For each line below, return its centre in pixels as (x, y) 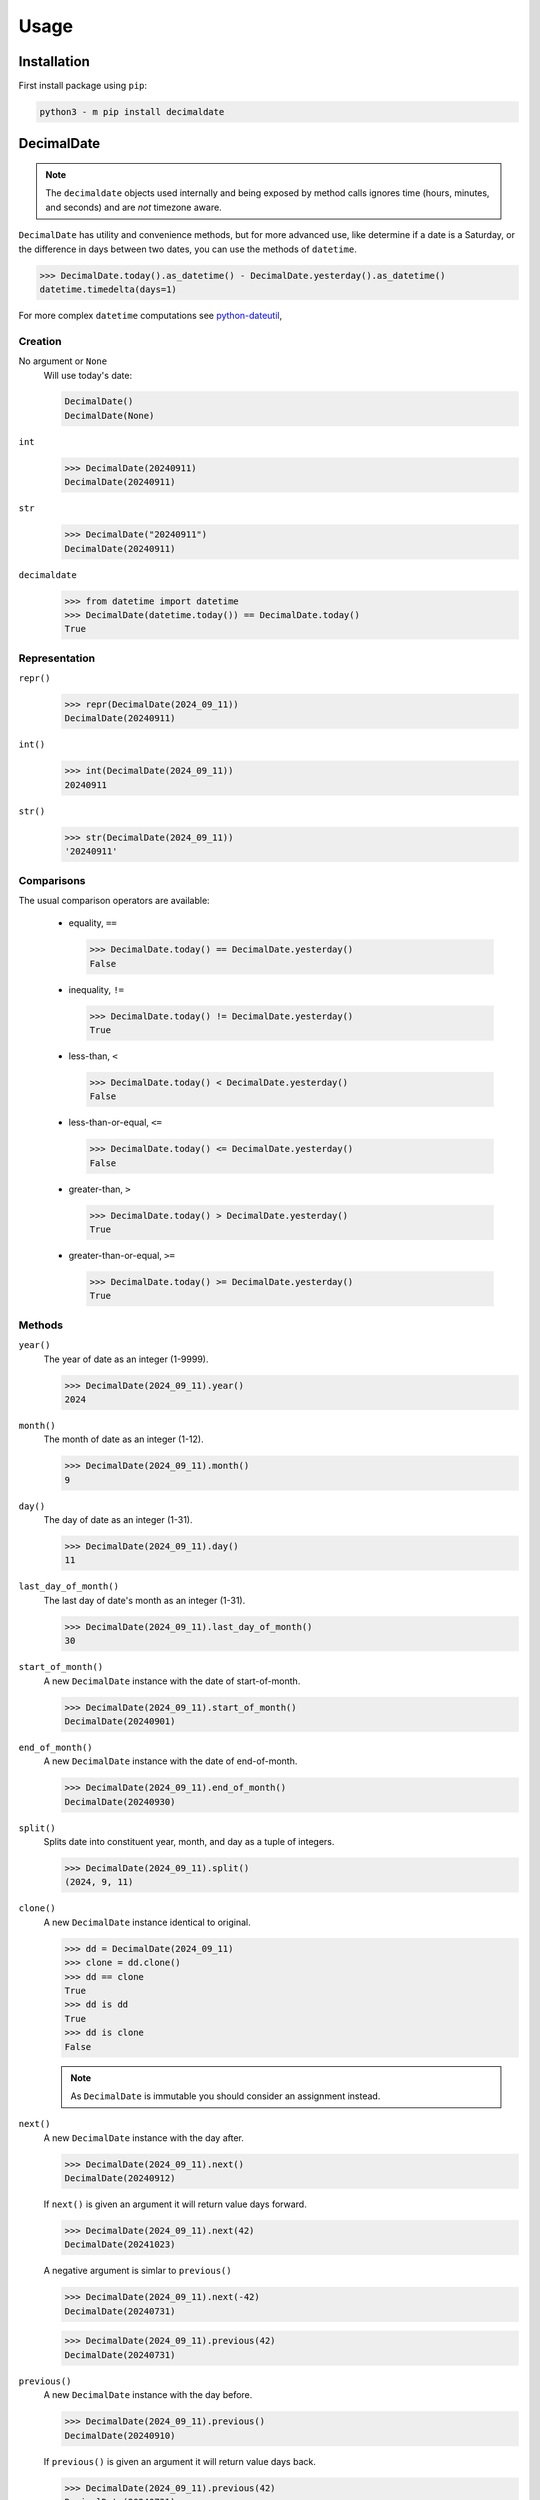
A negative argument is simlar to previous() (137, 2271)
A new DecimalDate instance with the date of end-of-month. (170, 1761)
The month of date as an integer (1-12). (123, 1439)
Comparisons (52, 880)
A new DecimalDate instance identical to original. (147, 1922)
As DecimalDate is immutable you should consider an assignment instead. (225, 2096)
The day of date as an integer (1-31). (118, 1520)
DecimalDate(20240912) (120, 2178)
